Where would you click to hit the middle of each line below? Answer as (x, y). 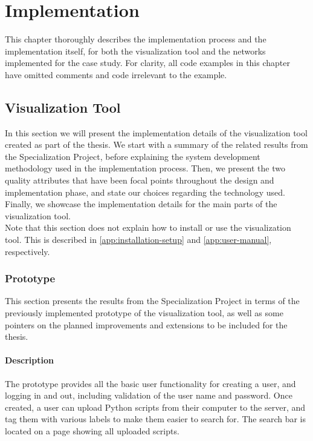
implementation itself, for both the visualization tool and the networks (135, 51)
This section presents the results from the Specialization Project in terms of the (152, 301)
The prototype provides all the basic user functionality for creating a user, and (150, 383)
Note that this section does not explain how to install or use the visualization (148, 227)
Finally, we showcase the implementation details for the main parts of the (141, 204)
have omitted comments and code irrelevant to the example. (116, 74)
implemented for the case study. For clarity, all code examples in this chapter (147, 63)
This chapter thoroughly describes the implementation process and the (136, 39)
